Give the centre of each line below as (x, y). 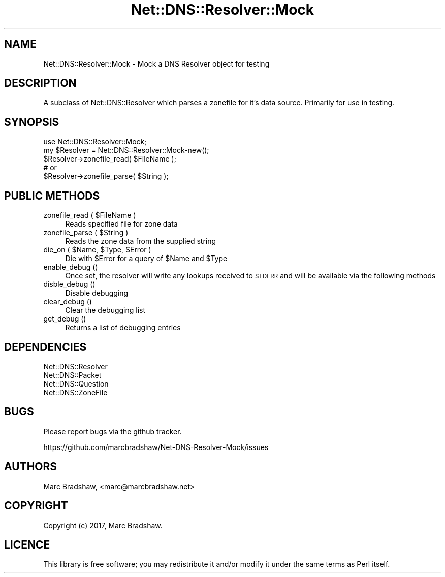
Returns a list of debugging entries (123, 328)
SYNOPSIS (32, 122)
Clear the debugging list (105, 310)
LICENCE (27, 544)
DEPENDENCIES (45, 347)
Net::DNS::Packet (72, 375)
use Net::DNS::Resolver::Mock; (95, 142)
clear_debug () (68, 302)
